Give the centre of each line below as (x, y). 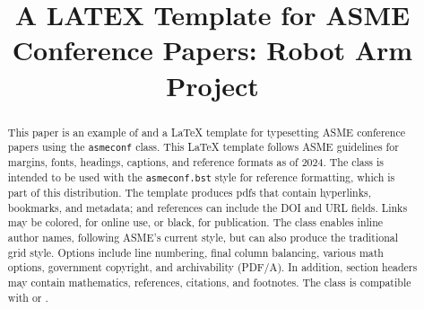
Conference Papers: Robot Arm (212, 50)
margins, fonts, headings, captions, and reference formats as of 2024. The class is (195, 162)
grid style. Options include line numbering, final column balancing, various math (195, 252)
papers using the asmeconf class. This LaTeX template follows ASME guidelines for (203, 147)
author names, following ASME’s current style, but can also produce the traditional (203, 238)
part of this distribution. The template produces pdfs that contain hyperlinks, (189, 193)
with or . (28, 297)
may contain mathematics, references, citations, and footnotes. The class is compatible (209, 283)
